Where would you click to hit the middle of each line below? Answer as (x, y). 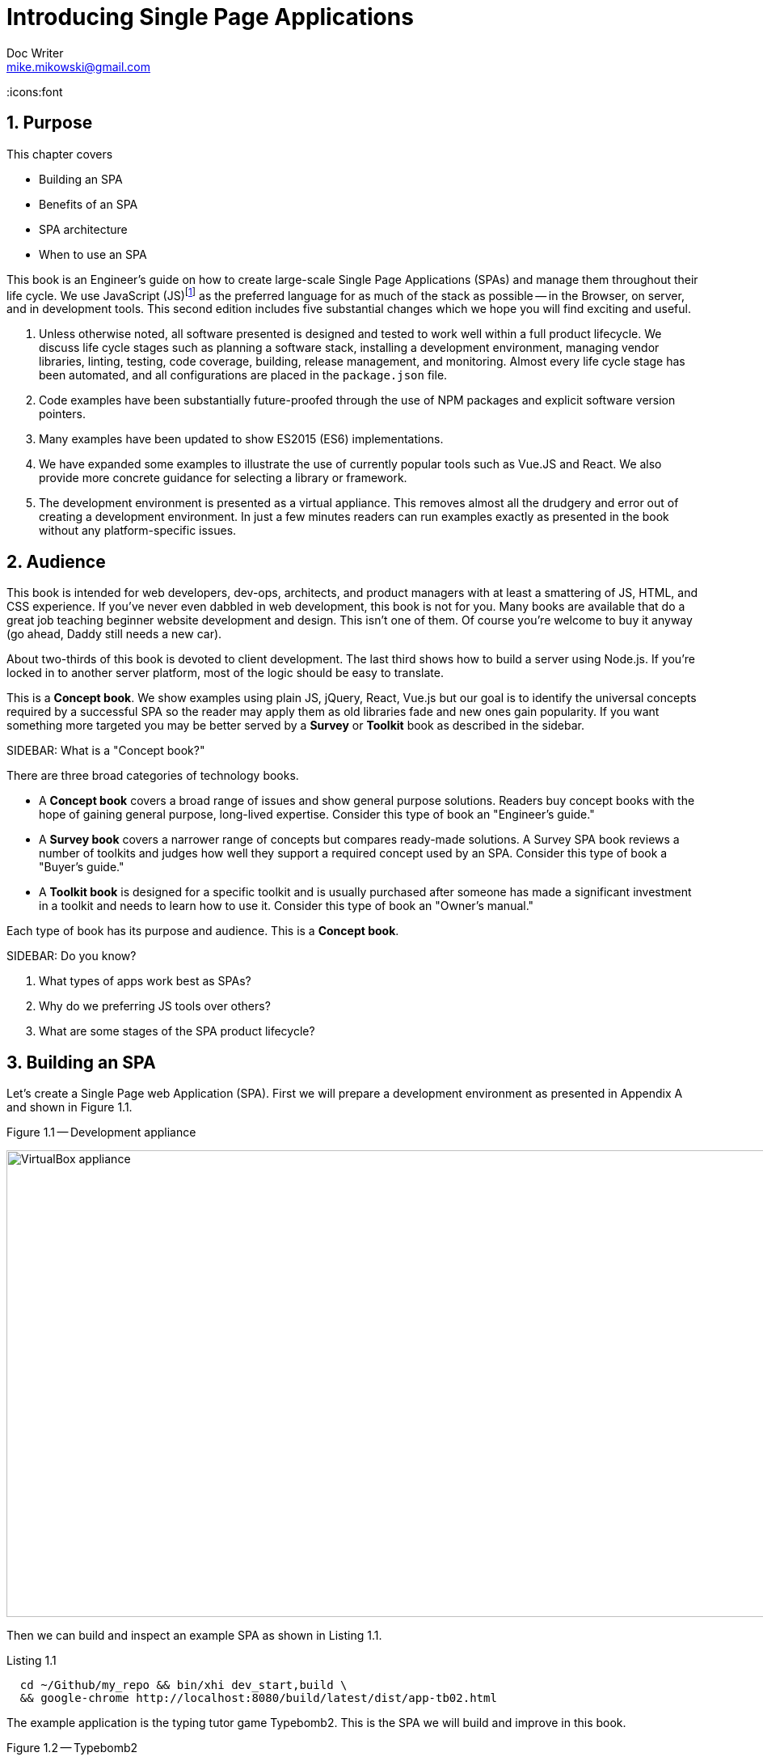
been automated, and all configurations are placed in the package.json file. (243, 375)
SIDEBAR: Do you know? (72, 956)
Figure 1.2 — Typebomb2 (72, 1747)
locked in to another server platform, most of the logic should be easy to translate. (225, 673)
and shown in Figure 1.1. (70, 1107)
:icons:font (35, 91)
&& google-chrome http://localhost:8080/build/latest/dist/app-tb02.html (258, 1698)
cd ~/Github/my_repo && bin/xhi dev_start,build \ (183, 1685)
